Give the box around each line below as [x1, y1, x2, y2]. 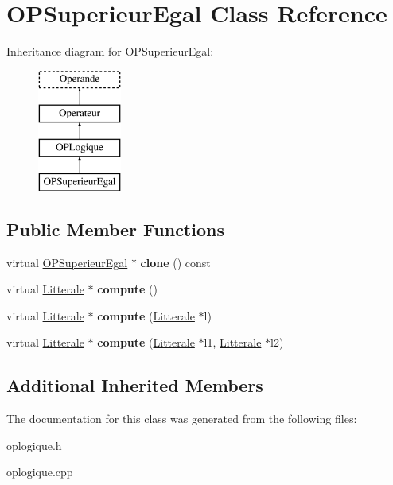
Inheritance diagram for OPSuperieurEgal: [6, 43, 214, 60]
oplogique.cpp [6, 464, 73, 480]
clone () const [140, 254, 211, 270]
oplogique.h [6, 436, 62, 453]
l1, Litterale [204, 334, 262, 351]
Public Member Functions [6, 216, 224, 241]
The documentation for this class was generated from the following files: [6, 410, 357, 427]
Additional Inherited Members [6, 373, 263, 398]
